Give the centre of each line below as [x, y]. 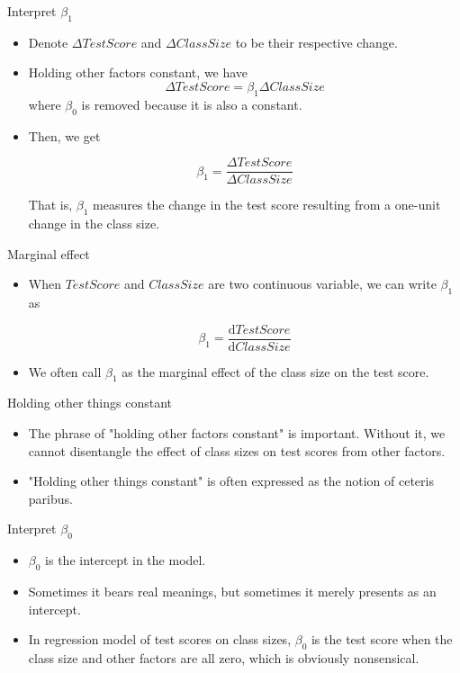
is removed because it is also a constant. [192, 104]
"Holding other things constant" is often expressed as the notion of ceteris [231, 481]
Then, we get [64, 135]
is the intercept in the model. [126, 560]
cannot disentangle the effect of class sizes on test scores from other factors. [237, 450]
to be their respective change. [316, 42]
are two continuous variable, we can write [322, 284]
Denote [48, 42]
